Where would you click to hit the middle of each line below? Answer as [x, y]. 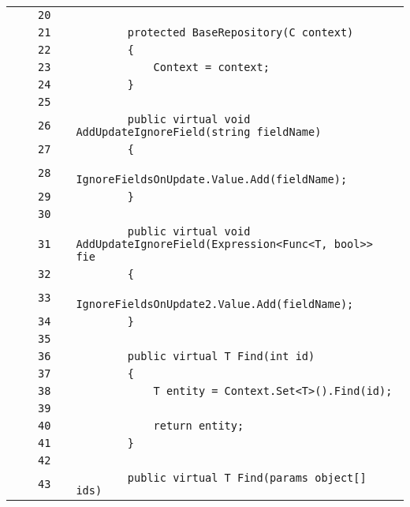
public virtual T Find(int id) [221, 356]
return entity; [199, 426]
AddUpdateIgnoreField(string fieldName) [199, 132]
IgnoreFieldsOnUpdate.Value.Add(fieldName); [212, 179]
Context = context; [211, 67]
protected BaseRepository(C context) [240, 32]
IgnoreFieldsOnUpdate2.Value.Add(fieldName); [215, 304]
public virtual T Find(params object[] [247, 478]
